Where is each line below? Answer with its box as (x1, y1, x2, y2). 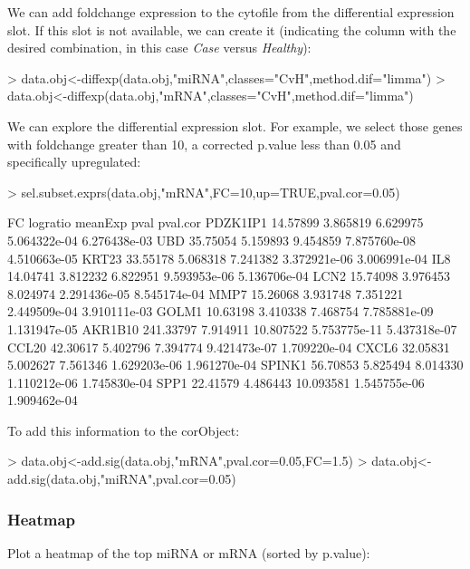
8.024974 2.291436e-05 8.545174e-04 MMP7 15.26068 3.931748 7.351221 (7, 284, 404, 303)
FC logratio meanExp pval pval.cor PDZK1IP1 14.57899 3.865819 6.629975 (7, 213, 424, 232)
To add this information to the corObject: (7, 420, 240, 439)
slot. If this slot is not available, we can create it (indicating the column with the (7, 20, 456, 39)
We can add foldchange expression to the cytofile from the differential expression (7, 3, 455, 21)
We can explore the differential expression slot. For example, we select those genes (7, 116, 463, 135)
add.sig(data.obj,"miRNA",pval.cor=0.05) (7, 469, 236, 488)
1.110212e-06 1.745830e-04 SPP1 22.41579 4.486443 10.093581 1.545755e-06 (7, 372, 425, 391)
